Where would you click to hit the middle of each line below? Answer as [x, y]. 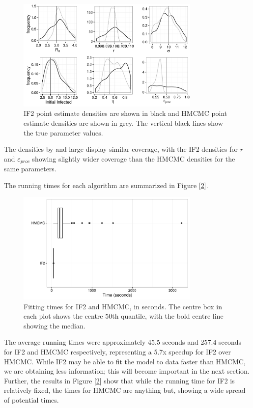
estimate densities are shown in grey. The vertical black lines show [123, 122]
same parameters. [30, 169]
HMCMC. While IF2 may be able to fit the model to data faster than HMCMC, [125, 361]
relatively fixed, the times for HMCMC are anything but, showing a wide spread [125, 390]
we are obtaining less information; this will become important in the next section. [127, 371]
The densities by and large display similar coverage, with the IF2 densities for [121, 149]
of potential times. [31, 399]
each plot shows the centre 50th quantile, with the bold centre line [124, 316]
